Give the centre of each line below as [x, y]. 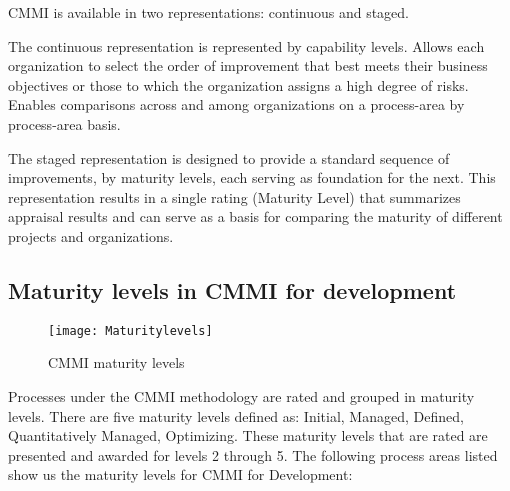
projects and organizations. [91, 235]
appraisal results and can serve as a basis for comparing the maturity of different [255, 216]
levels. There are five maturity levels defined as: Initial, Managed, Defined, [236, 415]
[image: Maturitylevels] [130, 330]
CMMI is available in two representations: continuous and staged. [209, 12]
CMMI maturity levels [116, 362]
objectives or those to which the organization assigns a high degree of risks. [238, 84]
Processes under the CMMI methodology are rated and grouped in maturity [241, 395]
